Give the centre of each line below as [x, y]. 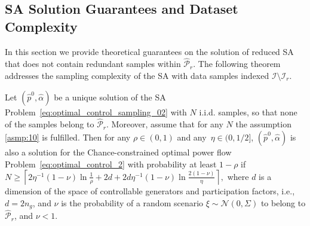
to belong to [283, 202]
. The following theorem [237, 64]
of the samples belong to [50, 124]
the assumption [263, 124]
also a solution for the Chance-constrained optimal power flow [118, 152]
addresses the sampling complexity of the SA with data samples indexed [137, 75]
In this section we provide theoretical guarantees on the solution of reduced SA [149, 51]
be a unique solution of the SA [110, 97]
